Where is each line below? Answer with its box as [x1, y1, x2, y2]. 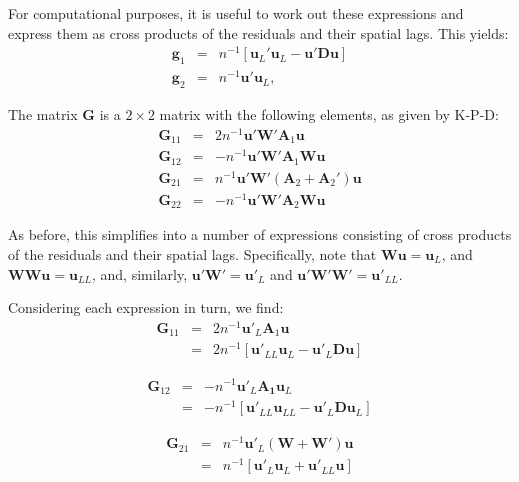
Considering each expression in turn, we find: [8, 297, 284, 318]
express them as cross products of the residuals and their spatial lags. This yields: [8, 22, 509, 43]
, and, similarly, [92, 263, 188, 284]
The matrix [8, 104, 78, 124]
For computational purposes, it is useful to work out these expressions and [8, 3, 464, 23]
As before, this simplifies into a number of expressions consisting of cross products [8, 224, 512, 245]
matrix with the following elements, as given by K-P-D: [159, 104, 499, 124]
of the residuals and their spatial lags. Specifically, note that [8, 243, 377, 264]
